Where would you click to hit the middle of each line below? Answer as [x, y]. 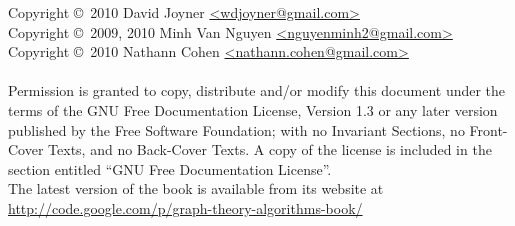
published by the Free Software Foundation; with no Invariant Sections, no [236, 129]
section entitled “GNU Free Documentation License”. [170, 168]
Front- [488, 129]
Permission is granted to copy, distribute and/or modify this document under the [257, 90]
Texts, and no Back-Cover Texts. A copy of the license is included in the [270, 149]
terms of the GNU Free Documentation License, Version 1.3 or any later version [253, 109]
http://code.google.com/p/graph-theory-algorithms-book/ [185, 207]
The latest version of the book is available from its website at [196, 188]
